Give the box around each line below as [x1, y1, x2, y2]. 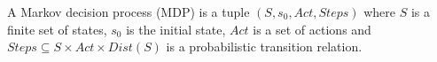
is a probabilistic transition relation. [166, 37, 363, 56]
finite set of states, [7, 19, 107, 38]
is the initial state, [126, 19, 226, 38]
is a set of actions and [253, 19, 371, 38]
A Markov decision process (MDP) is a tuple [7, 3, 250, 20]
